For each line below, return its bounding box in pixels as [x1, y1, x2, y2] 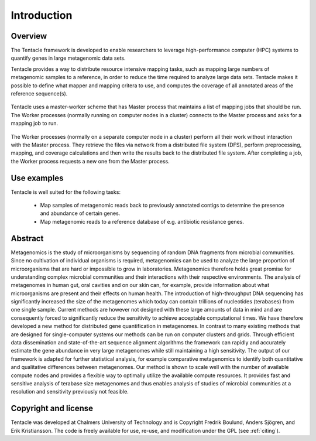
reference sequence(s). [11, 90, 68, 97]
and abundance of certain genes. [40, 210, 121, 217]
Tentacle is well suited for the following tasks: [11, 188, 121, 196]
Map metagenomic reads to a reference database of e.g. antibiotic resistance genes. [40, 218, 244, 225]
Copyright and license [11, 404, 94, 413]
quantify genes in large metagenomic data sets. [11, 54, 126, 61]
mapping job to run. [11, 120, 59, 127]
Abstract [11, 233, 44, 243]
